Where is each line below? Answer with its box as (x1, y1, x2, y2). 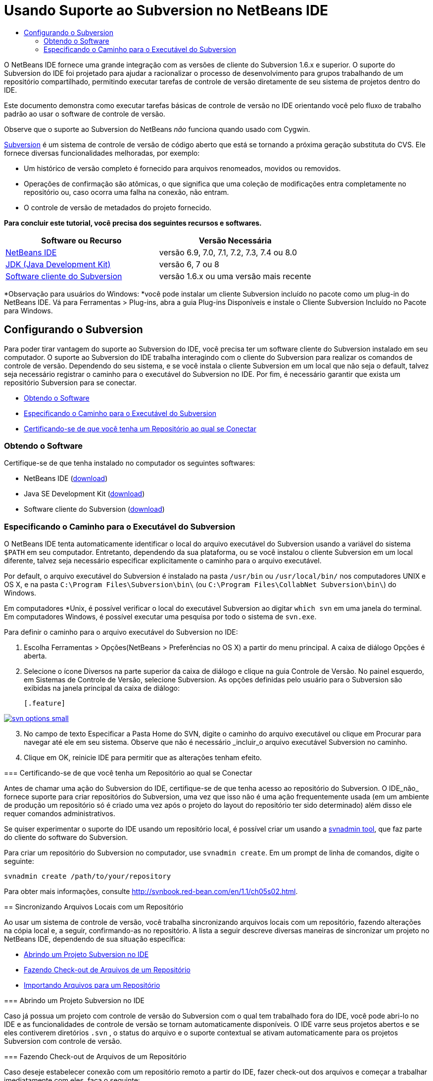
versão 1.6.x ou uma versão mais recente (159, 271, 311, 281)
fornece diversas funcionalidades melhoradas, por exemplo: (4, 148, 200, 157)
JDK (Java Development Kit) (5, 259, 111, 269)
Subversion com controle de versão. (4, 1037, 122, 1046)
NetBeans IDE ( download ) (24, 474, 108, 483)
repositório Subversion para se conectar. (4, 378, 137, 387)
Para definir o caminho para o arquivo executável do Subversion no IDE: (4, 628, 238, 637)
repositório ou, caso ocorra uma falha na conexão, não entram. (24, 187, 229, 196)
